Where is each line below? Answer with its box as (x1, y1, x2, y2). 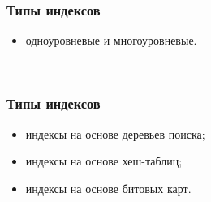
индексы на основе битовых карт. (25, 179, 192, 196)
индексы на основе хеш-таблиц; (25, 153, 183, 170)
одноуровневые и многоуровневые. (25, 32, 197, 49)
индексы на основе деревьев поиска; (25, 125, 205, 142)
